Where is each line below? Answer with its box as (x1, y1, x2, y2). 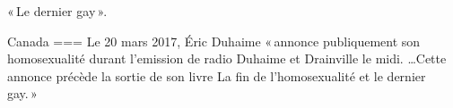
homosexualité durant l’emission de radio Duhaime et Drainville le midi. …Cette (7, 49, 447, 68)
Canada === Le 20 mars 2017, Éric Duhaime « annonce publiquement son (7, 31, 421, 50)
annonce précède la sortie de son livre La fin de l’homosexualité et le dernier (7, 66, 426, 85)
